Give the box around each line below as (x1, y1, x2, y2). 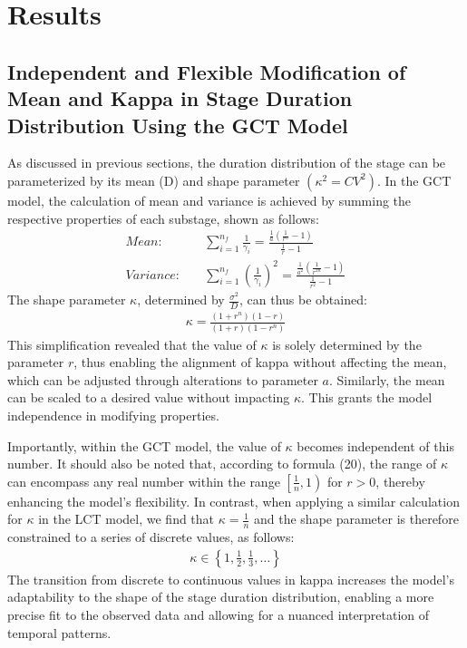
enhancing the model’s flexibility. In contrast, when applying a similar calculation (7, 491, 460, 510)
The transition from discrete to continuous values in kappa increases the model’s (7, 569, 455, 588)
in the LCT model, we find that (38, 509, 215, 528)
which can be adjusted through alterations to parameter (7, 370, 318, 389)
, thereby (375, 471, 425, 490)
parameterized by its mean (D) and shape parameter (7, 170, 300, 189)
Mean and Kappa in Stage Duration (7, 84, 353, 112)
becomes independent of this (297, 436, 454, 455)
